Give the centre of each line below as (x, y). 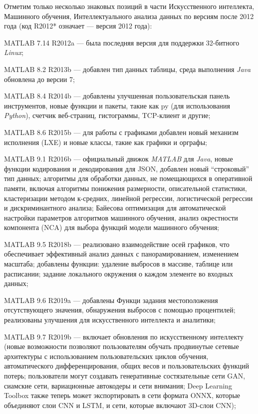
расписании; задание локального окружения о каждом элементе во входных (119, 273)
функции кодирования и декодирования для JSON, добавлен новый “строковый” (127, 168)
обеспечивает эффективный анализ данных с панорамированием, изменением (121, 254)
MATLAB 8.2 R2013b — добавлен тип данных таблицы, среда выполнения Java (128, 69)
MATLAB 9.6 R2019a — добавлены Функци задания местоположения (111, 300)
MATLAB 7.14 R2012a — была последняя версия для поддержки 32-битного (122, 42)
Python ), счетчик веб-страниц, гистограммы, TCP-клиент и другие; (107, 115)
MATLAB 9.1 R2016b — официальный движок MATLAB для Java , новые (119, 159)
